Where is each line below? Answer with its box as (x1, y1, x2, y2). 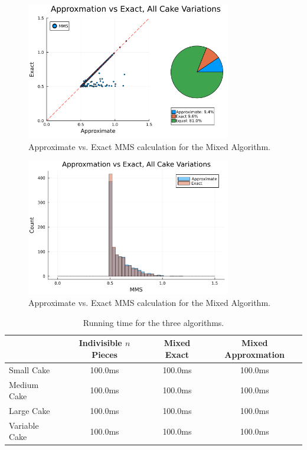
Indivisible (79, 337, 122, 349)
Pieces (92, 348, 117, 360)
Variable (9, 419, 39, 431)
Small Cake (9, 363, 50, 376)
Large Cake (9, 404, 50, 416)
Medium (9, 378, 39, 390)
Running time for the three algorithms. (83, 316, 224, 328)
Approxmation (224, 348, 285, 360)
